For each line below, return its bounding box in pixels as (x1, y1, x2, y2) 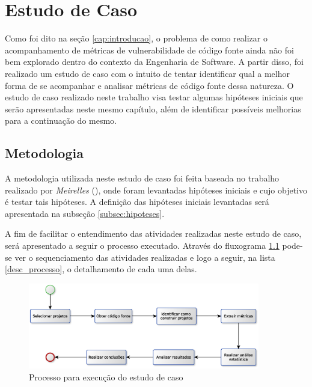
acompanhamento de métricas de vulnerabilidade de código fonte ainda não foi (5, 43, 294, 56)
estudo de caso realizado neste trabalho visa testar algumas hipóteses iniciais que (5, 91, 303, 103)
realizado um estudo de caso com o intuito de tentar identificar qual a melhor (5, 67, 290, 79)
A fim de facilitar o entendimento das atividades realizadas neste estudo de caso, (5, 227, 302, 240)
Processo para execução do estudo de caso (29, 370, 183, 383)
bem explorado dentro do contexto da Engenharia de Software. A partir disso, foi (5, 55, 304, 68)
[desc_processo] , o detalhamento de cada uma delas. (5, 263, 197, 275)
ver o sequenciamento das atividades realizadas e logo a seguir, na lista (14, 251, 275, 263)
